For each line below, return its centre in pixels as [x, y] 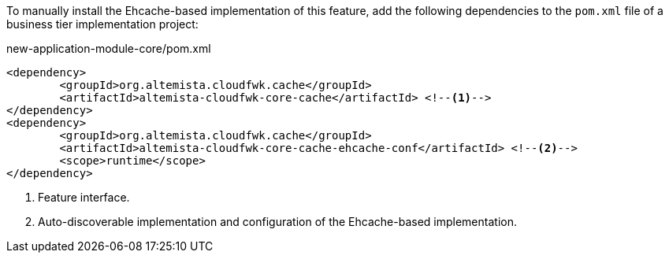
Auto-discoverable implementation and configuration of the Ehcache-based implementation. [277, 222]
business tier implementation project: [102, 24]
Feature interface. [84, 197]
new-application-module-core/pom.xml [109, 48]
